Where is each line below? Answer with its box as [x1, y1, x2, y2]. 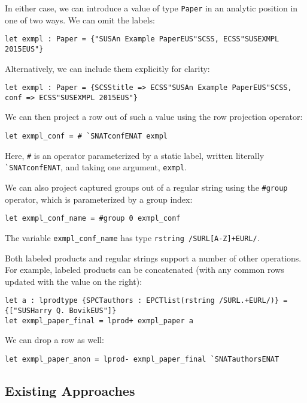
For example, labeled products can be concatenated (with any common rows [5, 263, 284, 276]
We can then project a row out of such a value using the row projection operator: [5, 110, 303, 123]
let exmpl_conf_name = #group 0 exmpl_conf [5, 214, 181, 223]
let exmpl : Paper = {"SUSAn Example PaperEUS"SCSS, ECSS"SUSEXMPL [5, 35, 279, 44]
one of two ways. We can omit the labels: [5, 13, 155, 26]
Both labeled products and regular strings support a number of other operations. [5, 251, 302, 264]
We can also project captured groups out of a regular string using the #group [5, 181, 288, 194]
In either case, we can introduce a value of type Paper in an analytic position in [5, 2, 298, 14]
